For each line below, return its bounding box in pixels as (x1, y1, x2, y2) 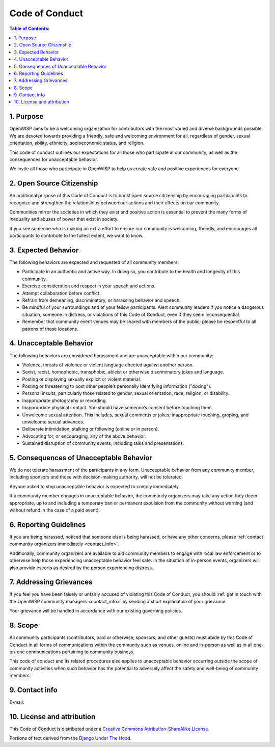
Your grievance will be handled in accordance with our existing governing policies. (9, 608, 183, 614)
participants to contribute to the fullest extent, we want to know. (9, 232, 144, 239)
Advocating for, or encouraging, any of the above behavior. (22, 433, 146, 439)
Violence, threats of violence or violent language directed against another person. (22, 362, 194, 368)
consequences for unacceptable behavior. (9, 156, 98, 163)
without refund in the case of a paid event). (9, 507, 100, 513)
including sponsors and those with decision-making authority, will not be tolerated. (9, 474, 183, 480)
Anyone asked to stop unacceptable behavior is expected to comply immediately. (9, 483, 180, 489)
